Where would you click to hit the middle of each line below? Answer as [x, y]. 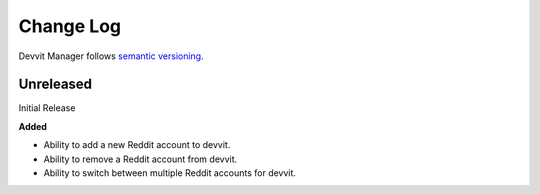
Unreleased [55, 84]
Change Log [70, 26]
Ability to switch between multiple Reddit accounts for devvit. [170, 173]
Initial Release [47, 108]
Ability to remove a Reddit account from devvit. [140, 159]
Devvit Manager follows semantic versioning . [111, 56]
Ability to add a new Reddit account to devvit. [137, 145]
